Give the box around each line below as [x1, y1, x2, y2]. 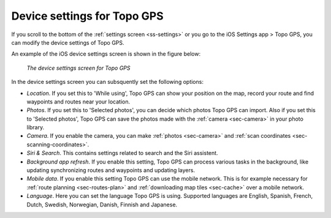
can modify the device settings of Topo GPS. [11, 39, 125, 46]
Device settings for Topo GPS [11, 9, 164, 23]
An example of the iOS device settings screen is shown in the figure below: [11, 50, 201, 58]
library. [26, 124, 45, 131]
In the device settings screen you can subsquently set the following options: [11, 78, 204, 86]
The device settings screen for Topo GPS [26, 64, 131, 72]
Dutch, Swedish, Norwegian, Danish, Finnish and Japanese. [26, 201, 178, 208]
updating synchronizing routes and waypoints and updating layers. [26, 167, 196, 174]
